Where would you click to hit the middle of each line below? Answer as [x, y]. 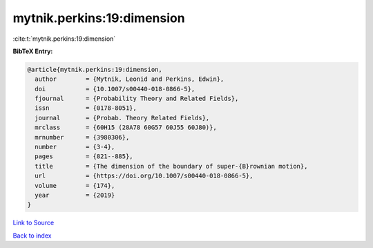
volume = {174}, [75, 185]
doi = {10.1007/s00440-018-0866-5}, [115, 89]
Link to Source [34, 223]
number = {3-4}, [75, 147]
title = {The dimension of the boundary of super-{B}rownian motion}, [171, 166]
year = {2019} [75, 195]
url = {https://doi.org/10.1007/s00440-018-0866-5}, [144, 176]
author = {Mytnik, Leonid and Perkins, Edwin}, [130, 79]
